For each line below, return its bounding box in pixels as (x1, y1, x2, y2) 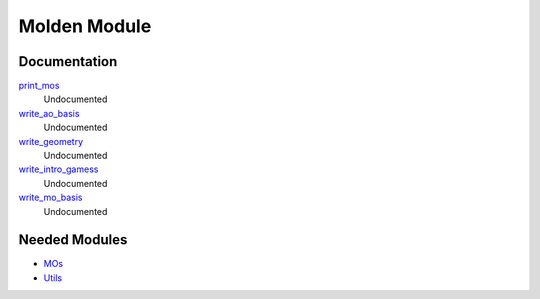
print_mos (18, 80, 60, 92)
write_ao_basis (18, 107, 80, 119)
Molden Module (18, 15, 152, 37)
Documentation (18, 53, 118, 70)
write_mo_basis (18, 191, 83, 204)
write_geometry (18, 135, 84, 147)
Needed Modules (18, 231, 128, 249)
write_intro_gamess (18, 163, 99, 175)
